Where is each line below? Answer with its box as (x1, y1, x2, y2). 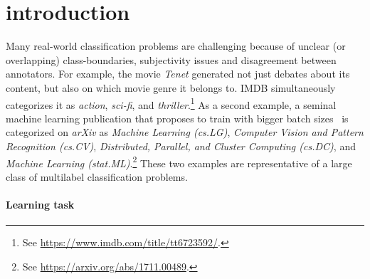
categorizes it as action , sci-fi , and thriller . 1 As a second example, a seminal (6, 95, 337, 112)
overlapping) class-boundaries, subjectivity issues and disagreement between (6, 52, 337, 67)
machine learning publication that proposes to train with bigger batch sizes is (6, 110, 349, 125)
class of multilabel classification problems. (6, 169, 188, 184)
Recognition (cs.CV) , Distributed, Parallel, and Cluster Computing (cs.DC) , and (6, 138, 356, 153)
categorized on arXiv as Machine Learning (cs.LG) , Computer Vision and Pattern (6, 125, 364, 139)
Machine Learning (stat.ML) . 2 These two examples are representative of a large (6, 153, 352, 170)
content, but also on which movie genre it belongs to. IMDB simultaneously (6, 80, 336, 95)
